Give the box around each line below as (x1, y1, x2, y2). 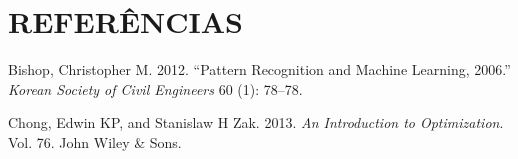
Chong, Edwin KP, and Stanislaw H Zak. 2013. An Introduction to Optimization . (8, 112, 504, 133)
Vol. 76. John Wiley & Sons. (8, 131, 182, 152)
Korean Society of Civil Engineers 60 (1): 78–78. (8, 78, 303, 99)
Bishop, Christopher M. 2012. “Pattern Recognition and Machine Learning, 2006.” (8, 59, 511, 80)
